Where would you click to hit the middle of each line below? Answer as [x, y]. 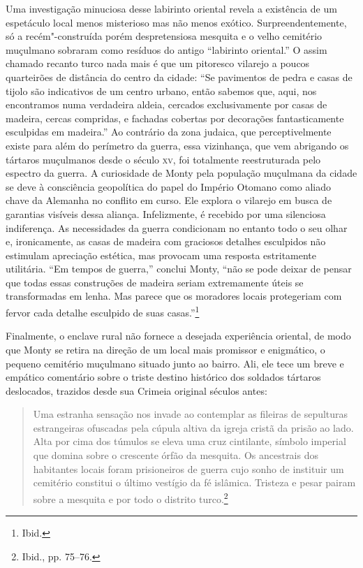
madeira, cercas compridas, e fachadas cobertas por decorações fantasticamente [175, 118]
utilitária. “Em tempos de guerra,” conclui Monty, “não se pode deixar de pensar [179, 269]
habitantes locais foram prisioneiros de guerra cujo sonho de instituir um [188, 468]
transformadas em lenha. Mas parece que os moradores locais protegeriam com [174, 296]
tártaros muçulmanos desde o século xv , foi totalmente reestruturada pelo [163, 159]
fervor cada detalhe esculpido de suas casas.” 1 [103, 311]
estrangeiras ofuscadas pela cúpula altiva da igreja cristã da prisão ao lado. [193, 427]
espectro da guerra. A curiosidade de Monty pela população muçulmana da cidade [181, 173]
